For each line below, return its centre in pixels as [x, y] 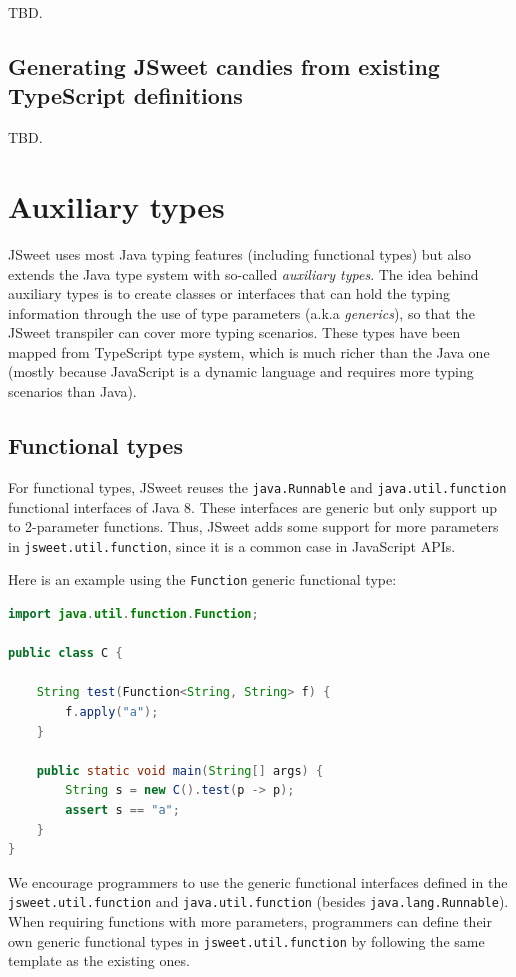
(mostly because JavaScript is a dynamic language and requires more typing [241, 371]
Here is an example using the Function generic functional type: [202, 579]
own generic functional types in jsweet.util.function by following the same [246, 940]
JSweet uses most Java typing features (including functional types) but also [239, 253]
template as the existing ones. [99, 960]
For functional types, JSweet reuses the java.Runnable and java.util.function [257, 486]
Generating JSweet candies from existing [224, 65]
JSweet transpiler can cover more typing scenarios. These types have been [234, 332]
